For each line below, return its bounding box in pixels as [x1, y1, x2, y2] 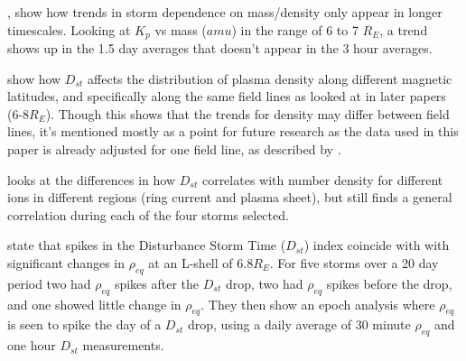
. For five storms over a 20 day [269, 253, 439, 272]
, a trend [379, 20, 428, 39]
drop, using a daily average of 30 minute [188, 315, 411, 334]
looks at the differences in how [7, 170, 176, 189]
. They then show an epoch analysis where [200, 294, 435, 313]
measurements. [82, 336, 164, 355]
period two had [7, 273, 91, 292]
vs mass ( [154, 20, 207, 39]
